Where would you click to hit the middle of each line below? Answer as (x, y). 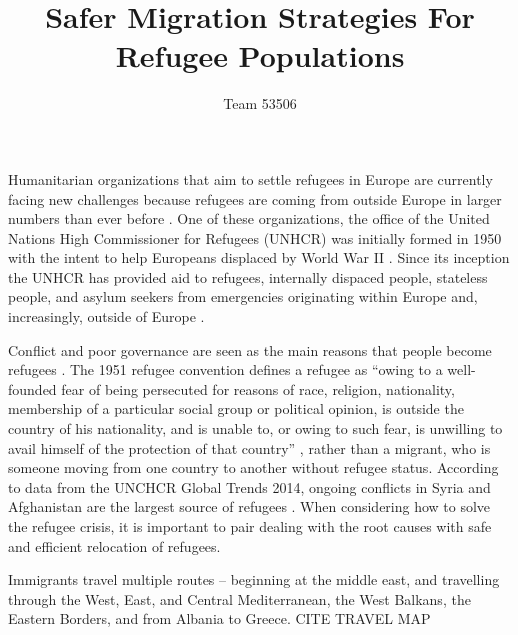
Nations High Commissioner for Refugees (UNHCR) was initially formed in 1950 (255, 237)
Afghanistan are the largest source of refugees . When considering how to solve (249, 506)
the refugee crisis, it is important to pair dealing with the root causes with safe (250, 526)
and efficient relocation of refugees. (114, 545)
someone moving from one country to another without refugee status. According (253, 467)
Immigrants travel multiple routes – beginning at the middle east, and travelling (254, 579)
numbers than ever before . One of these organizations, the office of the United (249, 218)
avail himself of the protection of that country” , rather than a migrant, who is (249, 447)
